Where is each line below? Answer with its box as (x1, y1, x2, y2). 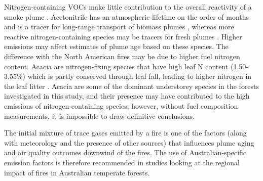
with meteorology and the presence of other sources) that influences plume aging (4, 137, 254, 148)
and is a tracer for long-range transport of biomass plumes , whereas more (4, 21, 234, 32)
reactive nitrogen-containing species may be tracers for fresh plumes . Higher (4, 31, 242, 41)
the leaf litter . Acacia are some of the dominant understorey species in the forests (4, 80, 259, 91)
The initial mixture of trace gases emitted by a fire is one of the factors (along (4, 127, 247, 138)
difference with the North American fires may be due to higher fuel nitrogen (4, 51, 240, 61)
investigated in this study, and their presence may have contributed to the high (4, 91, 250, 101)
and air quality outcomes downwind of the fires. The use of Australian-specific (4, 147, 247, 158)
